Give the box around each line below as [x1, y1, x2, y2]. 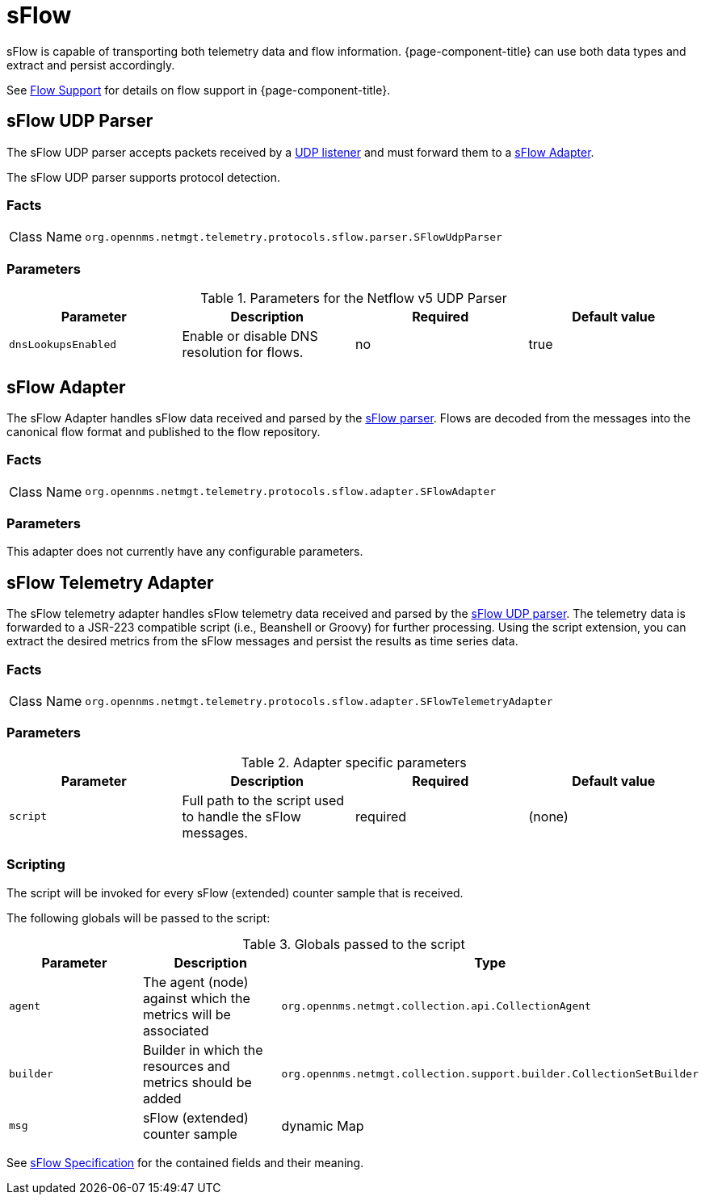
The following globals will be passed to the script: [6, 910, 271, 925]
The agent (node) [142, 973, 249, 990]
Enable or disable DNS [182, 328, 318, 345]
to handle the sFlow [182, 808, 301, 825]
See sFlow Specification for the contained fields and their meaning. [6, 1155, 364, 1170]
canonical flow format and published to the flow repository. [6, 424, 321, 439]
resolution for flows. [182, 344, 304, 361]
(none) [528, 808, 569, 825]
